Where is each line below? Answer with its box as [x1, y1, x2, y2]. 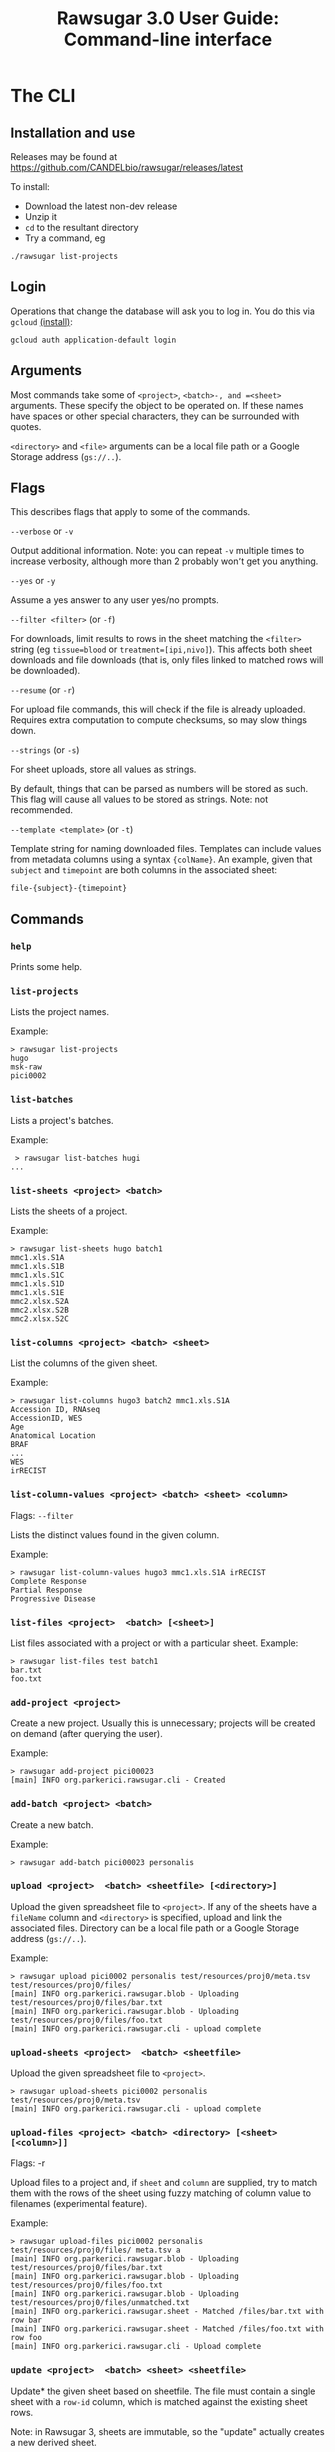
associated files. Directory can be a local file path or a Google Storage [10, 1922, 300, 1934]
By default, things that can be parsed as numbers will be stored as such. [10, 783, 309, 795]
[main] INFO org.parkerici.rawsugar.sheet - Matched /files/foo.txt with [10, 2324, 325, 2334]
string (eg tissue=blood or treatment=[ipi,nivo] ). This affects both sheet [10, 643, 313, 656]
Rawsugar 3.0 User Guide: [56, 7, 280, 30]
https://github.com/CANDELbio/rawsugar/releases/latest [10, 162, 244, 173]
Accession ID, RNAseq [10, 1405, 101, 1415]
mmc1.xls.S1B [10, 1262, 65, 1272]
